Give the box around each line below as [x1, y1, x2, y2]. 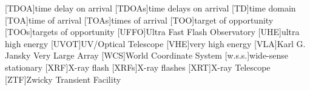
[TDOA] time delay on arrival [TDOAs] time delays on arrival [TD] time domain [5, 2, 296, 14]
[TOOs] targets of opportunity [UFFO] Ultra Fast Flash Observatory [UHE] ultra [5, 25, 300, 38]
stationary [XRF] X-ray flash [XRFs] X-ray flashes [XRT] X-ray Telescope [5, 60, 271, 73]
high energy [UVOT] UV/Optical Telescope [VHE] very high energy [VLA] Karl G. [5, 37, 306, 50]
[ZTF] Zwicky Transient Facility [5, 72, 121, 85]
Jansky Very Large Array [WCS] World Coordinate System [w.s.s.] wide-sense [5, 49, 289, 62]
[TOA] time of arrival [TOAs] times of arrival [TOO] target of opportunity [5, 13, 274, 26]
